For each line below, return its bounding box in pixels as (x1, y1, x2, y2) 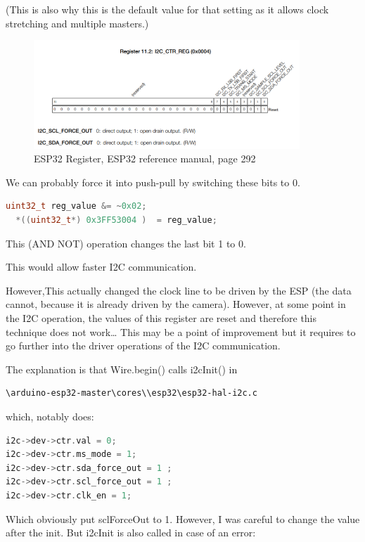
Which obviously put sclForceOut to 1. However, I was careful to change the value (6, 511, 360, 526)
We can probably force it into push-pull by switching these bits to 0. (6, 174, 300, 189)
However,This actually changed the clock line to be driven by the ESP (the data (6, 283, 352, 297)
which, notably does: (6, 409, 94, 424)
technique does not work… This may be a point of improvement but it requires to (6, 324, 356, 339)
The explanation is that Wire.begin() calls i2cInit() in (6, 361, 238, 376)
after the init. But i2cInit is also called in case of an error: (6, 525, 256, 540)
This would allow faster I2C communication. (6, 259, 197, 274)
